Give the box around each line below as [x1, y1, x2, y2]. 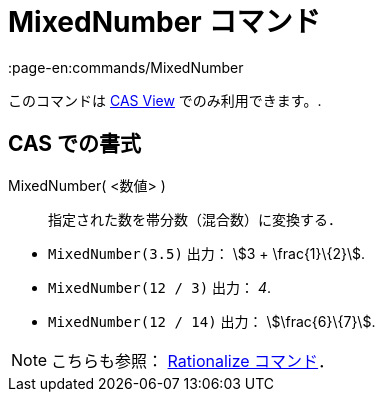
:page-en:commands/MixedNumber [8, 58, 244, 76]
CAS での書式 [8, 131, 142, 157]
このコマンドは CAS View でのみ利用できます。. [8, 91, 322, 109]
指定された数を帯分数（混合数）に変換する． [48, 210, 342, 228]
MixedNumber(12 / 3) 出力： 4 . [48, 278, 272, 296]
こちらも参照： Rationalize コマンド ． [51, 350, 335, 371]
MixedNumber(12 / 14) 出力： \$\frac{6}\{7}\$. [48, 312, 376, 330]
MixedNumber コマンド [8, 5, 321, 39]
